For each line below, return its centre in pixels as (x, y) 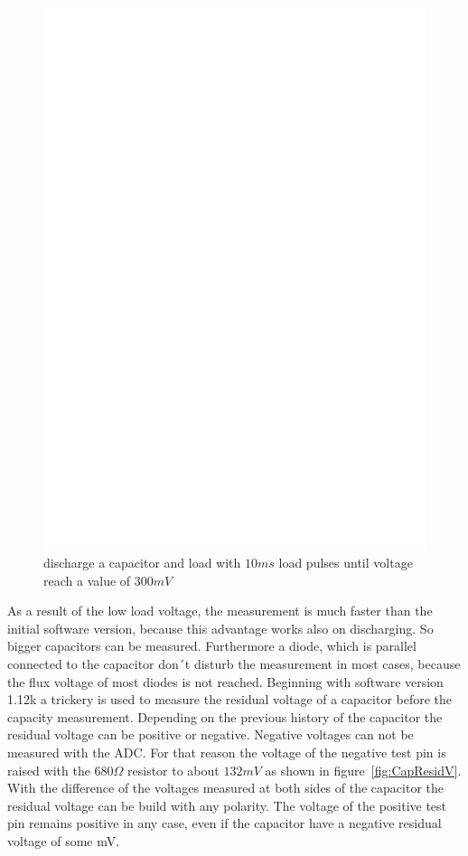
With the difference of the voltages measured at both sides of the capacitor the (225, 788)
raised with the (49, 770)
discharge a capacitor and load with (142, 563)
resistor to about (173, 770)
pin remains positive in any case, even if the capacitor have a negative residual (225, 823)
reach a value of (87, 580)
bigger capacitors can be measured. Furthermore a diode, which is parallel (212, 646)
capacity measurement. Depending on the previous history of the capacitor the (225, 716)
